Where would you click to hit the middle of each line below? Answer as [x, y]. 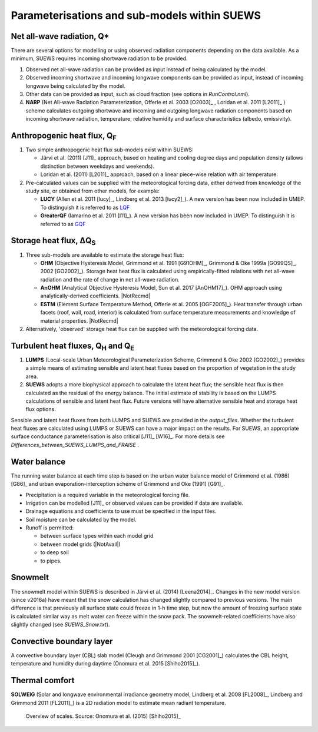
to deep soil [54, 552]
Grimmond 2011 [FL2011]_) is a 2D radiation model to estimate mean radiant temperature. [118, 703]
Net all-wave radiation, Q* [60, 36]
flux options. [41, 409]
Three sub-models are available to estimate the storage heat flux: [105, 255]
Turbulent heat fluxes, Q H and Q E [73, 347]
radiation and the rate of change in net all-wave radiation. [110, 279]
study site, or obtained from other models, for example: [93, 191]
